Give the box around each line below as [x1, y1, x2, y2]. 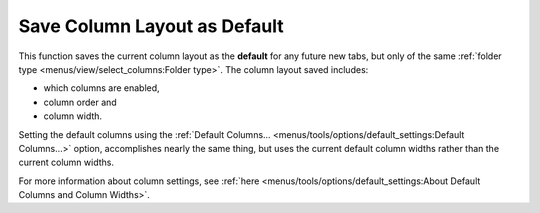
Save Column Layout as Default [18, 15, 284, 37]
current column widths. [18, 156, 115, 169]
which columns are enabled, [43, 82, 160, 94]
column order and [43, 96, 117, 108]
